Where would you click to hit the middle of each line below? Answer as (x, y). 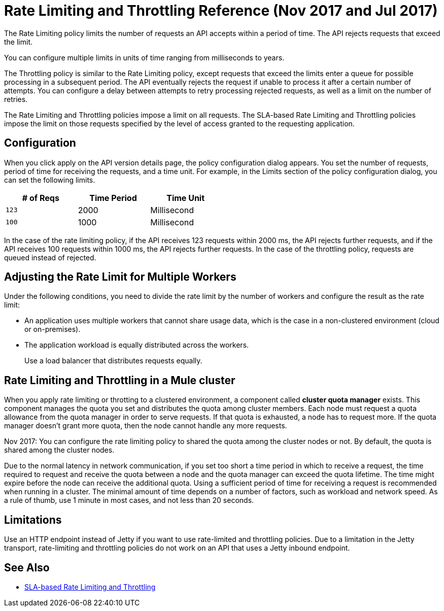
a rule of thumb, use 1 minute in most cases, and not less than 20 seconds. (129, 500)
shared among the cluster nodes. (59, 450)
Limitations (33, 520)
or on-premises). (53, 329)
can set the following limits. (50, 180)
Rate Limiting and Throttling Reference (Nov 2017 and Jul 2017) (221, 11)
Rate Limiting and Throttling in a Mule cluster (120, 380)
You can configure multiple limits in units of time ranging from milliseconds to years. (144, 57)
